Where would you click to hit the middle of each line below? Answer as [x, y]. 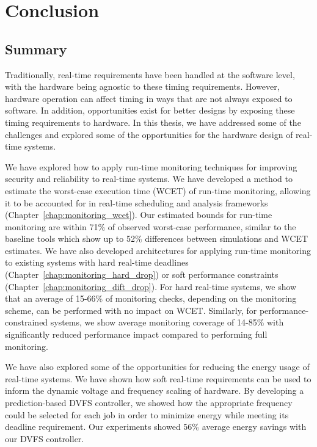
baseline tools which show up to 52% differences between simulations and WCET [157, 238]
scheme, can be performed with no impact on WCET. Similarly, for [131, 310]
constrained [27, 322]
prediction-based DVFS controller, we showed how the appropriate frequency [149, 403]
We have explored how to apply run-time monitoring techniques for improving [151, 166]
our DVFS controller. [45, 438]
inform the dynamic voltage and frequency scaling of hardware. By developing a [155, 391]
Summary [36, 49]
